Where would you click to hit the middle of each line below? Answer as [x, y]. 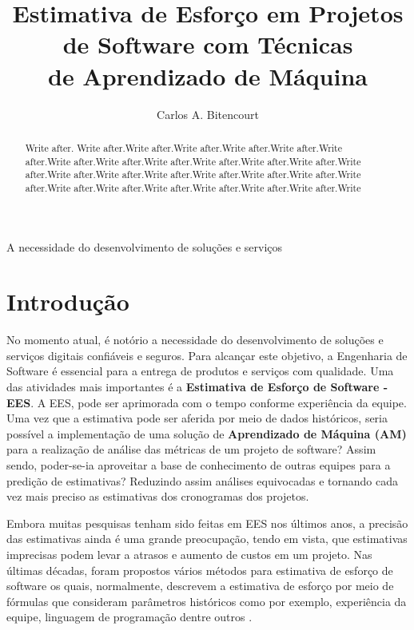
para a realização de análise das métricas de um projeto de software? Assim [191, 449]
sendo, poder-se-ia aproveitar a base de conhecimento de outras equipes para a [199, 464]
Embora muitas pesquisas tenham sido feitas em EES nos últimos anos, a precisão [207, 523]
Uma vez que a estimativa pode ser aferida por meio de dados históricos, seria [197, 418]
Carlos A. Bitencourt [208, 114]
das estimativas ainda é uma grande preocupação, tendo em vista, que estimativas [207, 539]
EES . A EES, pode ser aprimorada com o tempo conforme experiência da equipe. [207, 402]
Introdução [68, 301]
